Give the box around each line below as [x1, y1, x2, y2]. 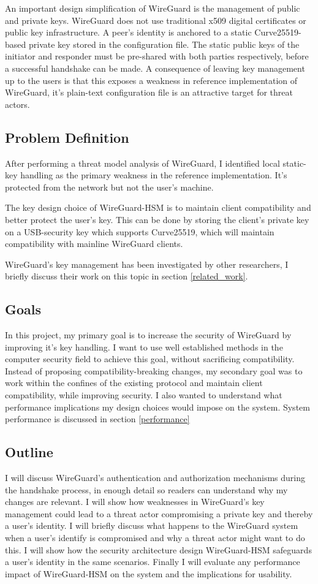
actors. [5, 97, 30, 110]
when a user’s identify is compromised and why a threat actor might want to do [5, 531, 305, 544]
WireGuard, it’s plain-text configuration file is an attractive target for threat [5, 86, 293, 99]
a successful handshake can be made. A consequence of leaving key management [5, 61, 305, 74]
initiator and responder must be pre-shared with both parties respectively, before [5, 50, 309, 63]
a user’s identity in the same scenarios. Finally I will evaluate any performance [5, 555, 300, 568]
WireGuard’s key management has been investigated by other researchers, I [5, 257, 289, 270]
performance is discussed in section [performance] [5, 412, 190, 425]
